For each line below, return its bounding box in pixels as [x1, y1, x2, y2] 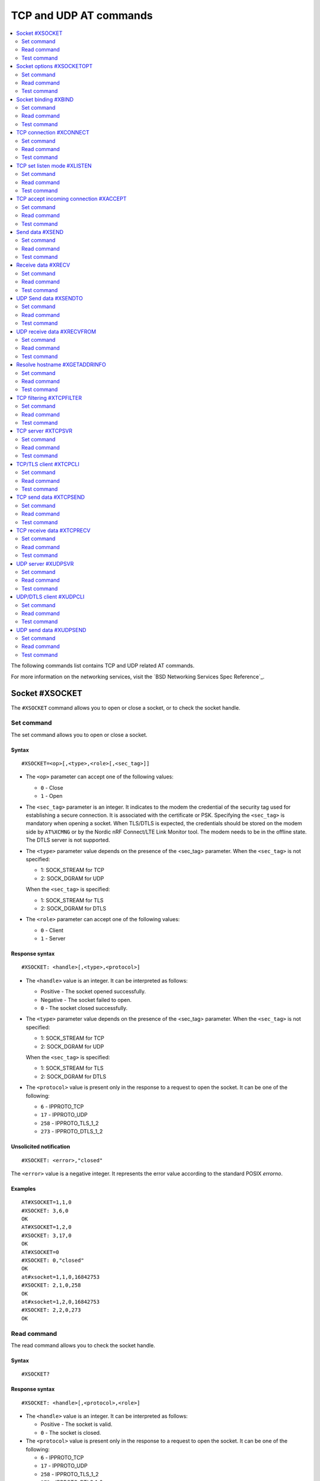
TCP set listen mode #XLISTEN [16, 162, 92, 169]
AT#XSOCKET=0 [21, 1249, 59, 1255]
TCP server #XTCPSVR [16, 427, 73, 435]
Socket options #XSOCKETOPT [16, 63, 93, 70]
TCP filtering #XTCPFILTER [16, 394, 82, 401]
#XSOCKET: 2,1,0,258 [21, 1282, 81, 1288]
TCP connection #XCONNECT [16, 129, 90, 136]
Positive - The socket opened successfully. [40, 988, 146, 995]
